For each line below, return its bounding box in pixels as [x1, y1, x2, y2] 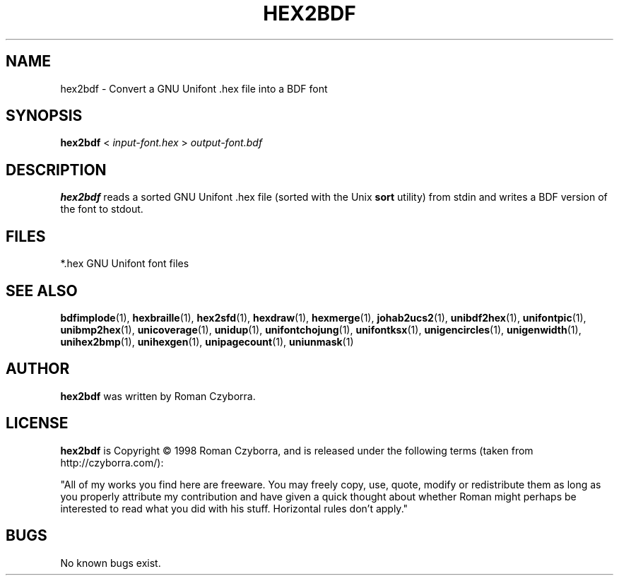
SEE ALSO [6, 281, 78, 300]
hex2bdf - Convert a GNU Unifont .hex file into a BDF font [60, 82, 328, 95]
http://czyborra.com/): [60, 456, 164, 469]
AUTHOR [6, 360, 70, 378]
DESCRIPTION [6, 160, 107, 179]
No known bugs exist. [60, 556, 161, 569]
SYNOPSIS [6, 107, 83, 125]
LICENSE [6, 414, 69, 433]
